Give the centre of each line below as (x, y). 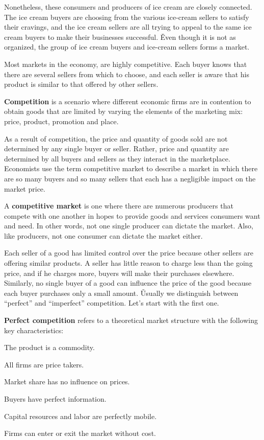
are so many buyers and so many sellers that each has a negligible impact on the (130, 178)
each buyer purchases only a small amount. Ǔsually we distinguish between (121, 293)
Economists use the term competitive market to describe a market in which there (131, 168)
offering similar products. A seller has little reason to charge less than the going (128, 263)
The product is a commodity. (49, 347)
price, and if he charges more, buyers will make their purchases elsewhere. (119, 273)
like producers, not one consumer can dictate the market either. (103, 235)
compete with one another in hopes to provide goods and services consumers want (132, 215)
